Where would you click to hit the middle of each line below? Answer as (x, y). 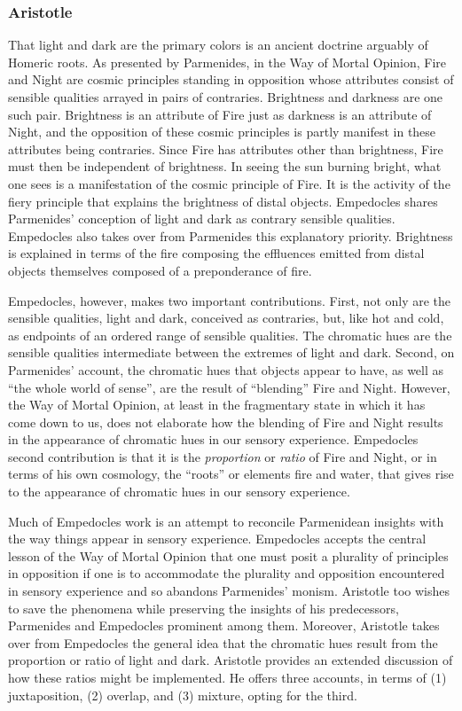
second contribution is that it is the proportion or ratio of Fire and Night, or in (223, 456)
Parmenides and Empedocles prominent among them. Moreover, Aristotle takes (224, 625)
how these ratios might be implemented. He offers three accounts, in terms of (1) (227, 677)
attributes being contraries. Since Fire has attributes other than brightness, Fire (226, 148)
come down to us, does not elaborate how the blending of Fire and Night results (226, 422)
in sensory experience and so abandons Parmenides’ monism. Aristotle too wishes (229, 591)
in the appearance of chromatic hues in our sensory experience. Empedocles (213, 439)
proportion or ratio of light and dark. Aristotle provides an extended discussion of (231, 660)
